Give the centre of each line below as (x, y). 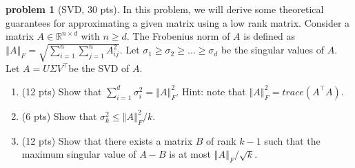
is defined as (270, 36)
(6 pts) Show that (59, 116)
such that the (292, 140)
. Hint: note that (211, 91)
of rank (221, 140)
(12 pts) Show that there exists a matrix (107, 140)
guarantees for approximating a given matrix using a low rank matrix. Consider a (178, 22)
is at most (190, 154)
